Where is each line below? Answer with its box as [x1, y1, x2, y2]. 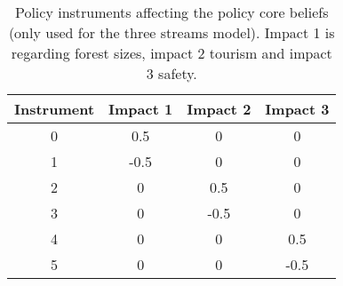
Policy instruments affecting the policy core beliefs [14, 2, 329, 22]
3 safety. [146, 63, 197, 83]
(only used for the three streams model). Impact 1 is [8, 22, 335, 43]
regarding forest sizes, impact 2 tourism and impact [11, 43, 332, 63]
